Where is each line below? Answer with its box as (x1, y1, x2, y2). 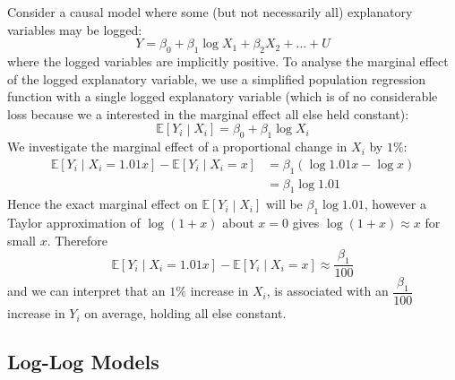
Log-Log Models (7, 348, 159, 376)
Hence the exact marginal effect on (7, 194, 198, 213)
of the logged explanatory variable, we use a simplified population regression (7, 69, 426, 88)
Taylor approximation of (7, 213, 141, 232)
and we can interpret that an (7, 281, 166, 300)
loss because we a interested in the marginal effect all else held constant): (7, 104, 409, 123)
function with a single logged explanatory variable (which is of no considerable (7, 87, 438, 106)
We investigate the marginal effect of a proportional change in (7, 137, 348, 156)
